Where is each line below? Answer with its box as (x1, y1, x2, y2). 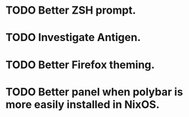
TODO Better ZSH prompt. (5, 4, 136, 17)
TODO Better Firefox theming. (5, 58, 155, 71)
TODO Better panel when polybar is (5, 85, 184, 99)
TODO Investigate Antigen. (5, 31, 141, 45)
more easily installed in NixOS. (5, 97, 160, 111)
